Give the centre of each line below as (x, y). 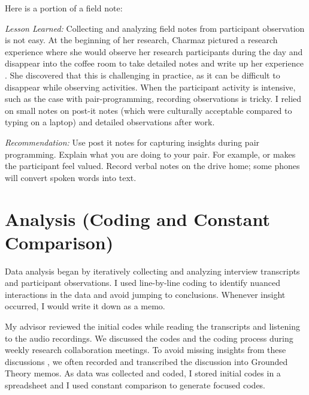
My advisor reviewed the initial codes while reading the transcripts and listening (152, 326)
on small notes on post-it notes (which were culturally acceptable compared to (149, 110)
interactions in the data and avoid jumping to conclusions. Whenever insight (145, 294)
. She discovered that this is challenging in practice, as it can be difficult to (143, 75)
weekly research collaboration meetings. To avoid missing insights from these (146, 350)
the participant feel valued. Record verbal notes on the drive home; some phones (152, 166)
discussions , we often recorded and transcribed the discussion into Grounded (146, 361)
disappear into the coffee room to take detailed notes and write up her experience (154, 63)
